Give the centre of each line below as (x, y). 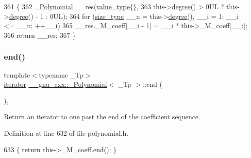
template (17, 74)
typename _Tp (61, 74)
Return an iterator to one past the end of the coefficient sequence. (102, 117)
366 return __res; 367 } (40, 35)
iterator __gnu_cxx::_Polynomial (56, 84)
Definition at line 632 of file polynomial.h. (66, 133)
